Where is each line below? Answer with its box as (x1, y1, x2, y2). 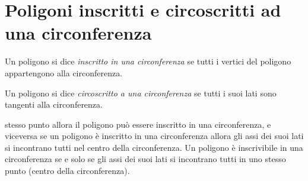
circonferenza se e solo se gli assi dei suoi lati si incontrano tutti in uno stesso (5, 153, 286, 165)
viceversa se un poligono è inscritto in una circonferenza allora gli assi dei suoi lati (5, 130, 304, 142)
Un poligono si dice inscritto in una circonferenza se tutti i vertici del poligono (5, 55, 291, 67)
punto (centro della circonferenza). (5, 164, 130, 177)
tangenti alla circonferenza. (5, 98, 103, 111)
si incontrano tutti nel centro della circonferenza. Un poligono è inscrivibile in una (5, 141, 303, 153)
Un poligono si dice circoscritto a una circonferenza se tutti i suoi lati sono (5, 86, 277, 99)
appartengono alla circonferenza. (5, 66, 123, 79)
